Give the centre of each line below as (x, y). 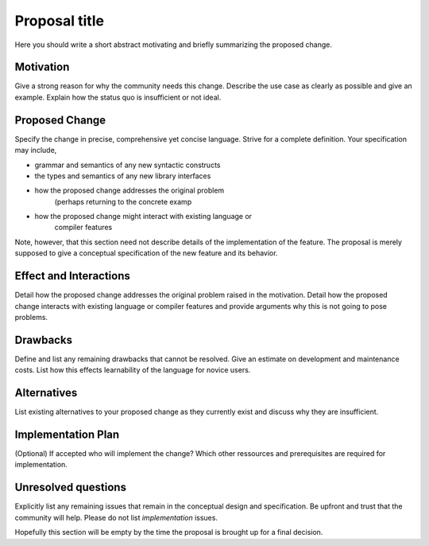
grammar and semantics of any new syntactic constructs (128, 165)
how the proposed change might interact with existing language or (143, 216)
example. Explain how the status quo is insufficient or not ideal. (118, 97)
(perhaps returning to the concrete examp (123, 201)
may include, (36, 150)
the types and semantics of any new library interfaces (123, 176)
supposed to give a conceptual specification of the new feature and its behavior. (146, 253)
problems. (31, 317)
